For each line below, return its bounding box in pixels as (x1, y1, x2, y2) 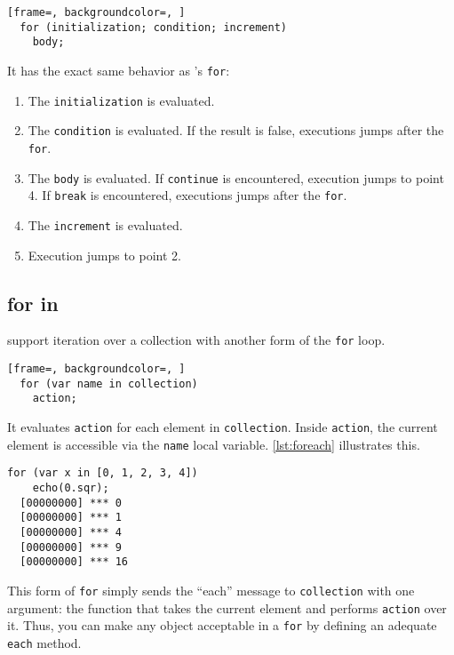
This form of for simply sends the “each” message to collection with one (7, 580, 415, 599)
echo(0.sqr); (32, 481, 109, 494)
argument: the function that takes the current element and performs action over (7, 598, 447, 617)
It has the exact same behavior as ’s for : (7, 60, 230, 79)
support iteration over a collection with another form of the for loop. (7, 331, 386, 349)
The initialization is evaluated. (28, 91, 215, 109)
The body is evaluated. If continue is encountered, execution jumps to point (28, 168, 444, 187)
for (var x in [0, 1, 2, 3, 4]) (7, 467, 198, 480)
